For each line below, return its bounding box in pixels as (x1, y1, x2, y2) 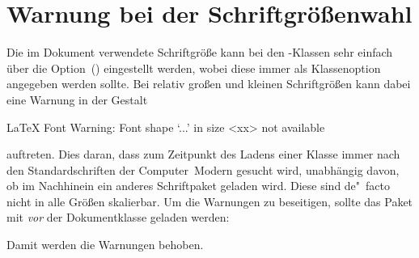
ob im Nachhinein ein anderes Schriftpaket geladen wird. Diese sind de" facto (6, 177, 391, 194)
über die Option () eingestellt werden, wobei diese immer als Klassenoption (6, 59, 381, 76)
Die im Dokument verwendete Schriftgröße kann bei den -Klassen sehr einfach (6, 44, 393, 61)
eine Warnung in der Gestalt (6, 91, 148, 108)
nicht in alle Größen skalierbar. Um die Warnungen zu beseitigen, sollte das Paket (6, 192, 413, 209)
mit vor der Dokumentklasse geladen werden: (6, 209, 230, 226)
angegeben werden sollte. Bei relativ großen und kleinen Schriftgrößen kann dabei (6, 75, 411, 92)
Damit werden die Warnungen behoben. (6, 236, 204, 253)
